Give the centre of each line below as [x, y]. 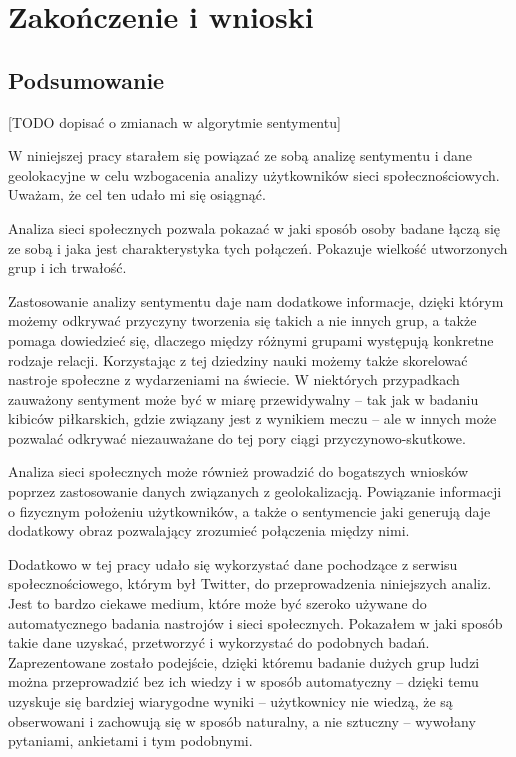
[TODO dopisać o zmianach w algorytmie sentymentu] [174, 121]
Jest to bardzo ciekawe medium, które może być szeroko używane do [217, 603]
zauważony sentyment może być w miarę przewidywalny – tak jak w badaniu [243, 398]
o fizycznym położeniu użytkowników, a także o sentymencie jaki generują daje [249, 510]
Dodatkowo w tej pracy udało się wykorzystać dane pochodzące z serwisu [233, 563]
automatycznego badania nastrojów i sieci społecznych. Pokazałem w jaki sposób [255, 622]
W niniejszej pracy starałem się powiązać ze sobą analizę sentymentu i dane [240, 155]
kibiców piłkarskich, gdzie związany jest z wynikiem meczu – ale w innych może [252, 418]
